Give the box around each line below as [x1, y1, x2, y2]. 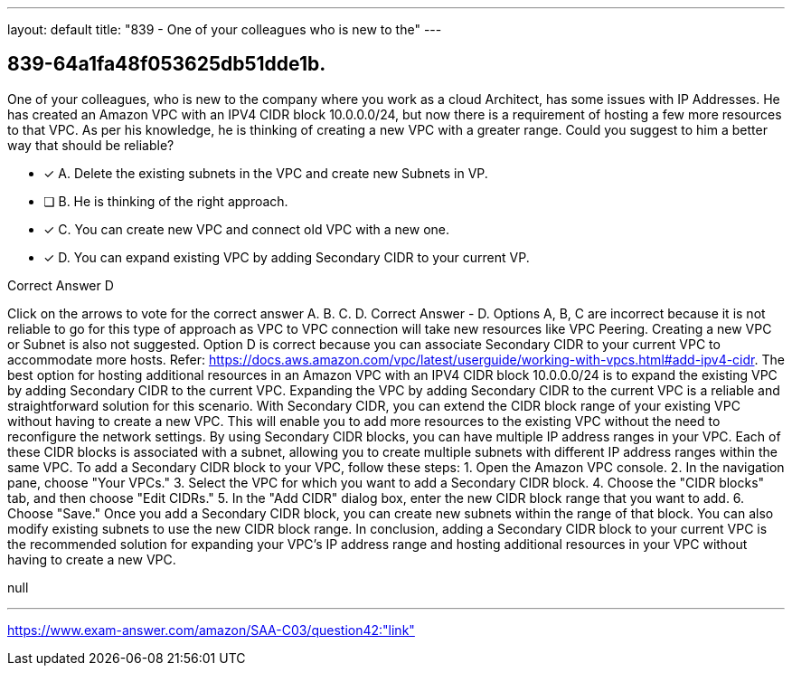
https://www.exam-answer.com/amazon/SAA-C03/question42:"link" [7, 621, 415, 638]
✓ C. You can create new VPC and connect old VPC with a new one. [43, 221, 450, 237]
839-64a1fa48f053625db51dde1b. [7, 52, 326, 76]
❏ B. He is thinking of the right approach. [43, 193, 288, 209]
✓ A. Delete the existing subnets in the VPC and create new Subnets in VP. [43, 165, 488, 181]
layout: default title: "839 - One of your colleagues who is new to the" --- [7, 22, 442, 37]
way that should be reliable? [7, 137, 174, 153]
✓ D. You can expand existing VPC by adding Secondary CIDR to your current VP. [43, 249, 530, 265]
